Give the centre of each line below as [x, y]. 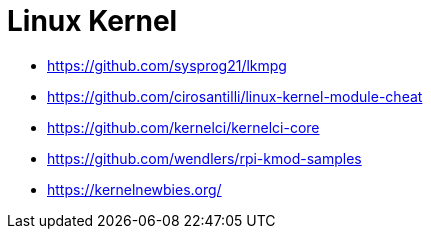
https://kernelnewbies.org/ [134, 189]
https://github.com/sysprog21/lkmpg [167, 65]
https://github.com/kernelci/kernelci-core [183, 127]
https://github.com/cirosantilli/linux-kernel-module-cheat [235, 96]
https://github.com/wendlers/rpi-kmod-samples [204, 158]
